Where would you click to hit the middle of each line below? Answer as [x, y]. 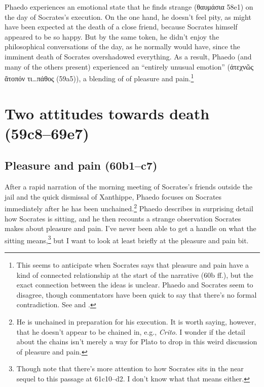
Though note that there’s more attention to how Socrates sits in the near [130, 368]
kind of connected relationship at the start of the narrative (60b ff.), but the [135, 275]
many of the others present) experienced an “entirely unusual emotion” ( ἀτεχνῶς [129, 66]
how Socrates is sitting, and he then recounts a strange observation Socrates [123, 218]
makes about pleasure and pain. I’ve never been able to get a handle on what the [130, 228]
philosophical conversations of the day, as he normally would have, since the [122, 46]
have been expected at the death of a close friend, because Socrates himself [121, 27]
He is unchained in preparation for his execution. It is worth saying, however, [136, 322]
